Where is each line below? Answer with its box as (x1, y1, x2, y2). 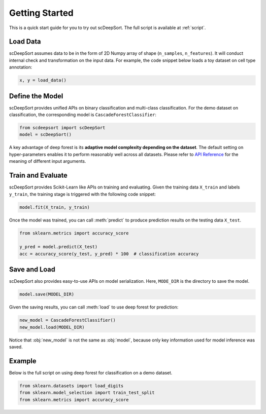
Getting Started (9, 7, 74, 18)
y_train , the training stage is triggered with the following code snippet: (9, 191, 156, 197)
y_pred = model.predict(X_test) (19, 244, 98, 250)
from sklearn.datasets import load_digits (19, 383, 124, 388)
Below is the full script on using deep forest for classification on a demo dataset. (9, 370, 172, 376)
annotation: (9, 64, 32, 70)
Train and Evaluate (9, 171, 67, 180)
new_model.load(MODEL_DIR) (19, 324, 85, 330)
